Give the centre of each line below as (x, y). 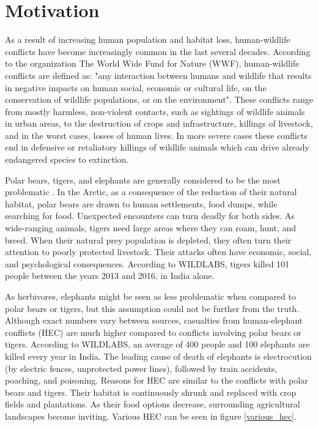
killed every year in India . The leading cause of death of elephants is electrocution (158, 356)
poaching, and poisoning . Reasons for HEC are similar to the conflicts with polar (157, 380)
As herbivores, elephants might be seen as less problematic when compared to (150, 296)
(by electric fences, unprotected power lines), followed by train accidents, (141, 368)
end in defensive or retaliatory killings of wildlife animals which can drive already (157, 147)
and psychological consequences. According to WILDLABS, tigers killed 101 (147, 263)
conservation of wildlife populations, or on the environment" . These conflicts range (159, 99)
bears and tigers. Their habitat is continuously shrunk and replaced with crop (151, 392)
